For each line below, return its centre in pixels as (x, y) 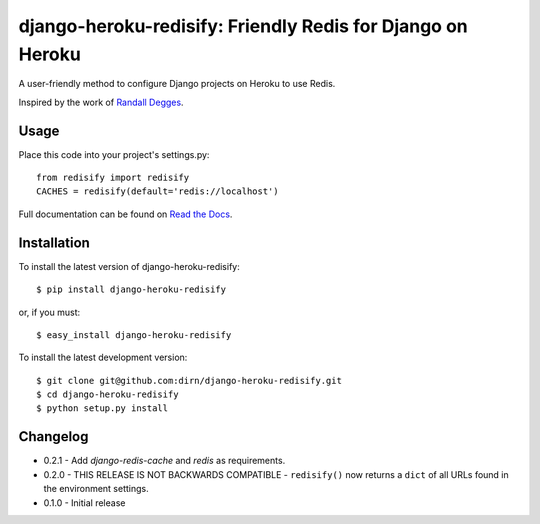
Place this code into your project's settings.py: (114, 154)
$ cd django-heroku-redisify (107, 394)
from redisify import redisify (113, 178)
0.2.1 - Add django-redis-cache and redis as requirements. (164, 461)
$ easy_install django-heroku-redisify (134, 334)
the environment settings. (96, 489)
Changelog (53, 436)
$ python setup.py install (102, 408)
